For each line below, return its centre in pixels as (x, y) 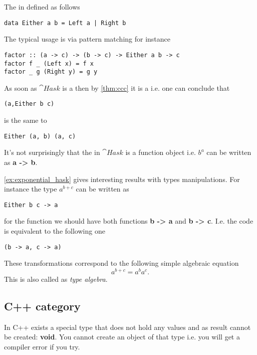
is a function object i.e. (161, 152)
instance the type (31, 189)
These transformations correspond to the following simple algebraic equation (121, 263)
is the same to (26, 120)
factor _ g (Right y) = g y (51, 72)
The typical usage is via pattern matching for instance (87, 39)
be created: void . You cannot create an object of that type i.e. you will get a (122, 337)
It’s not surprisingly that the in (52, 152)
